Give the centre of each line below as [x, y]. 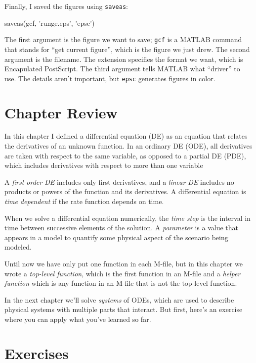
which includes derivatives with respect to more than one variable [104, 165]
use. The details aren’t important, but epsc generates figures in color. [110, 78]
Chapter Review [61, 112]
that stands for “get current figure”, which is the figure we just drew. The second [127, 49]
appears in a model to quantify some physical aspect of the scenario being [116, 237]
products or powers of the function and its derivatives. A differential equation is [125, 191]
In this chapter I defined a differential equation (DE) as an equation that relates [126, 136]
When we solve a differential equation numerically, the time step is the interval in [128, 218]
